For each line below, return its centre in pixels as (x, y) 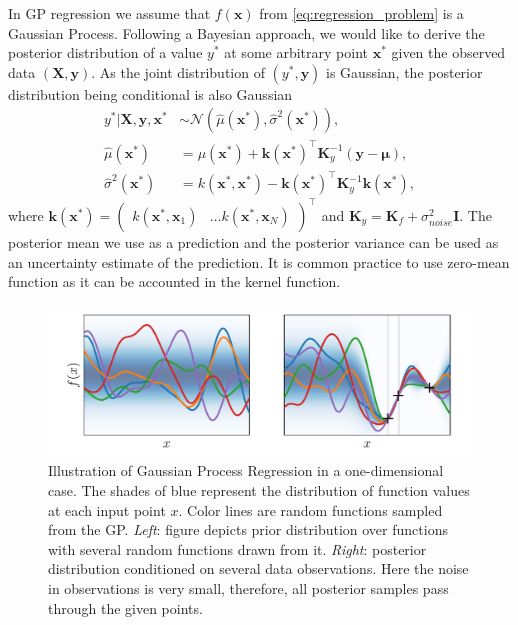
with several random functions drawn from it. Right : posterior (237, 548)
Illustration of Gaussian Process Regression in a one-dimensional (246, 470)
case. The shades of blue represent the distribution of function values (259, 490)
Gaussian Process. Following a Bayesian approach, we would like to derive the (246, 32)
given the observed (448, 52)
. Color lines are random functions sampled (310, 509)
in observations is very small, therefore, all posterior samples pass (248, 588)
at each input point (107, 509)
